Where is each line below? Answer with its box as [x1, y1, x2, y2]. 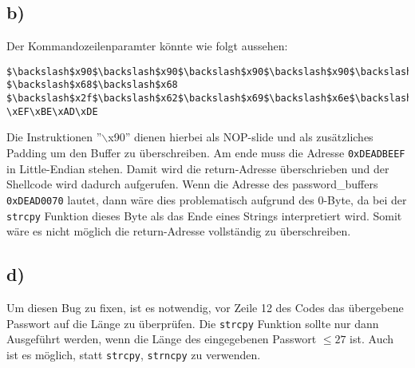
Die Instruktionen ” [6, 129, 102, 145]
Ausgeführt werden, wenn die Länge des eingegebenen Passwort [6, 330, 317, 347]
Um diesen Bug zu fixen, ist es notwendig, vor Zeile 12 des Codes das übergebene [6, 299, 404, 315]
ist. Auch [350, 330, 394, 347]
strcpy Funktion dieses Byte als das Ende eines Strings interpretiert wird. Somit [6, 207, 402, 224]
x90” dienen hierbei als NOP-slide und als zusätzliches [108, 129, 373, 145]
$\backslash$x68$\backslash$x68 [6, 79, 178, 91]
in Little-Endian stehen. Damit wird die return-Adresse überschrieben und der [6, 160, 389, 176]
